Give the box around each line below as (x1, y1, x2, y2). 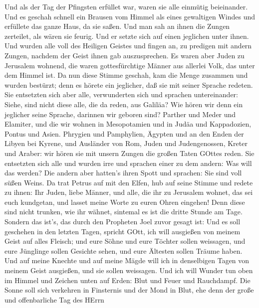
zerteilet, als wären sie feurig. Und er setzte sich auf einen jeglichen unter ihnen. (4, 30, 249, 41)
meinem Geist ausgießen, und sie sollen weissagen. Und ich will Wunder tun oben (4, 265, 253, 276)
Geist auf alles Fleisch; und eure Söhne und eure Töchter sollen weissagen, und (4, 236, 246, 246)
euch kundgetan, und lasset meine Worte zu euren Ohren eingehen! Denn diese (4, 196, 245, 207)
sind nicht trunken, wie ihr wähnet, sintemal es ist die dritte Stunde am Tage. (4, 206, 243, 217)
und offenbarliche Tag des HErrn (4, 294, 104, 305)
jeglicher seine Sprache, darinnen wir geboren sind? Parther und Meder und (4, 109, 236, 119)
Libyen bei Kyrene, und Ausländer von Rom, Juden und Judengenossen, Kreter (4, 138, 248, 149)
